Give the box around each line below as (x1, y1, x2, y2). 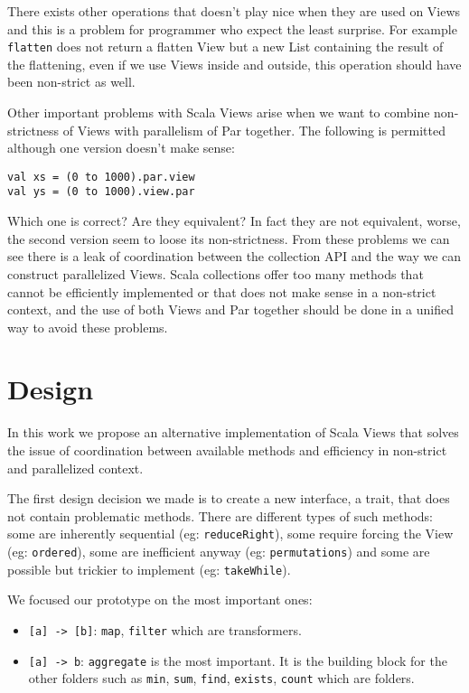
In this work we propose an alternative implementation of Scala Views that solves (7, 423, 459, 442)
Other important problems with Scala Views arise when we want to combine (7, 103, 430, 122)
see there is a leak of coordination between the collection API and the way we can (7, 247, 462, 266)
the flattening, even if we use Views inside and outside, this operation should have (7, 54, 462, 73)
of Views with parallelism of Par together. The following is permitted (62, 120, 446, 139)
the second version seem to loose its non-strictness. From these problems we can (7, 229, 450, 248)
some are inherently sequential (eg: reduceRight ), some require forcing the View (7, 524, 454, 543)
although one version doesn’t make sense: (7, 138, 235, 157)
